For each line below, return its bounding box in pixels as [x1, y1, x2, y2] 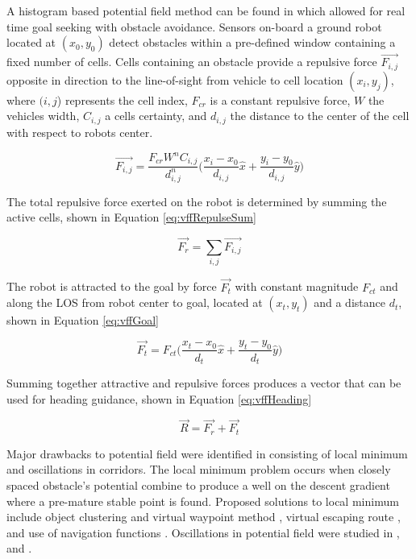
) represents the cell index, [56, 91, 188, 108]
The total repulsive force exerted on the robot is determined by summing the [6, 193, 387, 209]
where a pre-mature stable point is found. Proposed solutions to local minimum [6, 492, 399, 509]
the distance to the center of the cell [230, 107, 410, 124]
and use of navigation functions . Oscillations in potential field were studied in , [6, 524, 400, 540]
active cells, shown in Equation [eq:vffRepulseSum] [6, 209, 256, 226]
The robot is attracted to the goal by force [6, 278, 217, 295]
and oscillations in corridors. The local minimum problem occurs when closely [6, 461, 391, 478]
